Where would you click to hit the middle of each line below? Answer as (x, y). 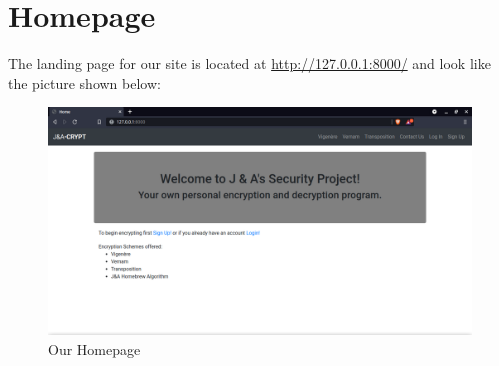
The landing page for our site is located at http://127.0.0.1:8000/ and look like (249, 63)
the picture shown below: (84, 82)
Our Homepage (94, 348)
